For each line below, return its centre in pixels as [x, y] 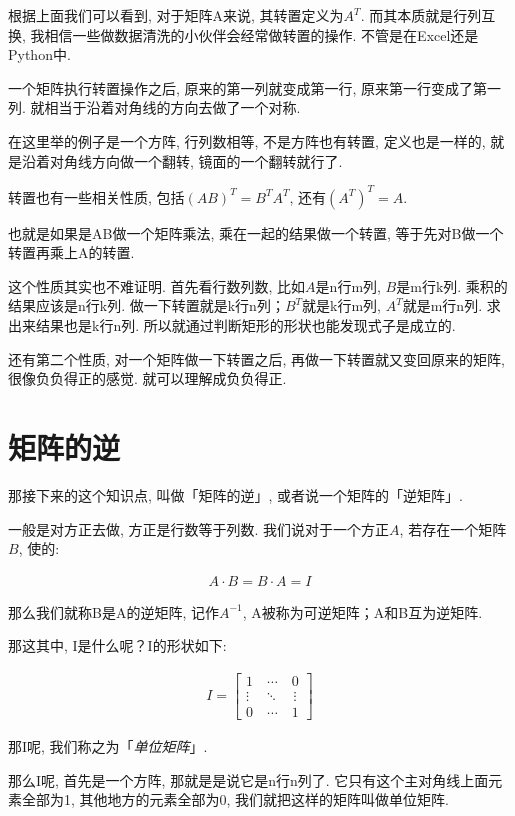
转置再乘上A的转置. [71, 252]
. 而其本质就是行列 [421, 15]
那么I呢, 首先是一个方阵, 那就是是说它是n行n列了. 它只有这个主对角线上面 [248, 779]
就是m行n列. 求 [451, 305]
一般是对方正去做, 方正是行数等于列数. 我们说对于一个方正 [199, 528]
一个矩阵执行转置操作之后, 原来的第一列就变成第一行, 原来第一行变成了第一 [255, 87]
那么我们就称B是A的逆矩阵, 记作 [113, 611]
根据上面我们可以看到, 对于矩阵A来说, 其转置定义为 [176, 15]
